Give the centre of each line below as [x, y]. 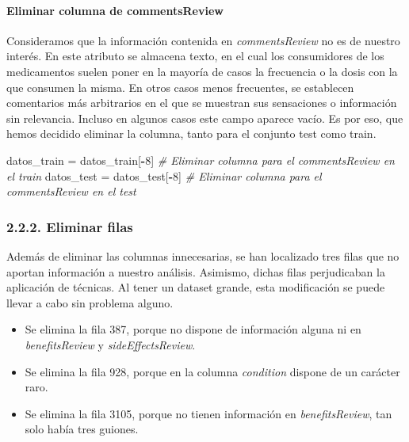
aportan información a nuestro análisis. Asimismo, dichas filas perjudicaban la [196, 271]
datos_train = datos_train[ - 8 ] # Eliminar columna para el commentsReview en [201, 160]
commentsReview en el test [71, 191]
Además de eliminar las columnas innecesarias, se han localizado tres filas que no [203, 255]
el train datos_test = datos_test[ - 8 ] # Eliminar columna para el [164, 175]
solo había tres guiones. [82, 429]
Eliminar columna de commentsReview [115, 10]
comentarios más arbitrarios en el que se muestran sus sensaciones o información [202, 103]
